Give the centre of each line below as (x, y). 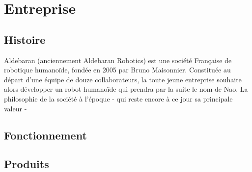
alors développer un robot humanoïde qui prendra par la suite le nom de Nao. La (126, 89)
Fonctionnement (45, 135)
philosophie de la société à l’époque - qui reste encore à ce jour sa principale (118, 98)
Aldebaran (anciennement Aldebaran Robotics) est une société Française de (118, 60)
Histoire (25, 39)
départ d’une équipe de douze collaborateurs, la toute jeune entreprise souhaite (123, 79)
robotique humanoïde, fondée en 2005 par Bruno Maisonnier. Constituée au (117, 70)
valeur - (15, 108)
